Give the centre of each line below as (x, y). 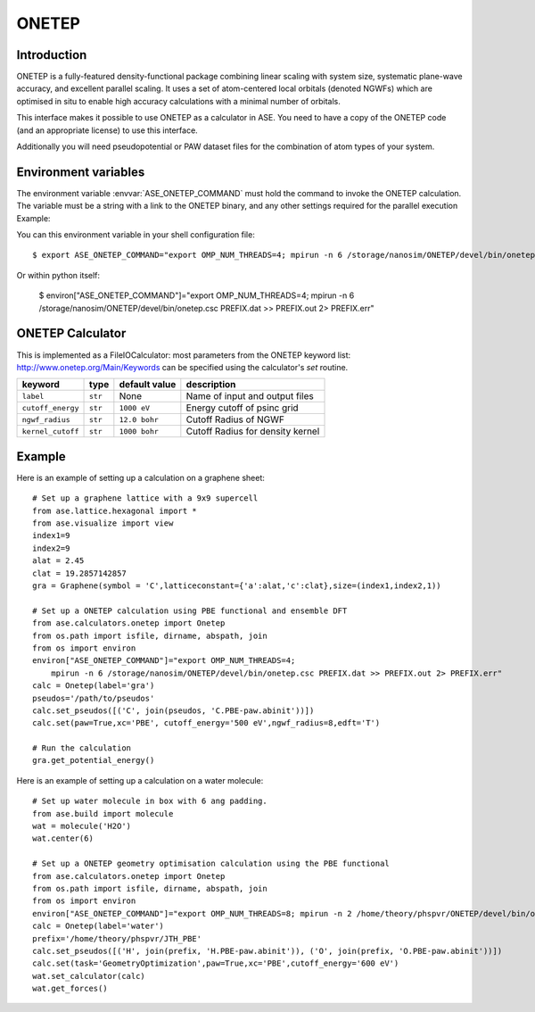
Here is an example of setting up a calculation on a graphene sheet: (140, 477)
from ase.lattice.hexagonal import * (115, 510)
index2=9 (51, 548)
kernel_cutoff (50, 431)
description (211, 385)
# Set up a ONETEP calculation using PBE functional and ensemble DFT (190, 610)
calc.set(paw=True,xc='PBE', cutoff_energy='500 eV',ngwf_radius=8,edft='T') (206, 723)
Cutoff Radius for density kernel (253, 431)
